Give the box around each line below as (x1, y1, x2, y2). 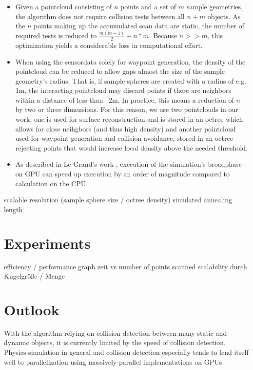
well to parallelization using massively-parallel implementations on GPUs (4, 356, 222, 367)
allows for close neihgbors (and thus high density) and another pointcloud (15, 123, 236, 133)
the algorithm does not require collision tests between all (15, 11, 185, 21)
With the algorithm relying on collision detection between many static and (4, 327, 227, 338)
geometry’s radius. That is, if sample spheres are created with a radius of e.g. (15, 75, 247, 86)
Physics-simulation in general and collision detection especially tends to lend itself (4, 347, 249, 357)
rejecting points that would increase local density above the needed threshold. (15, 142, 248, 152)
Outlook (4, 299, 59, 319)
